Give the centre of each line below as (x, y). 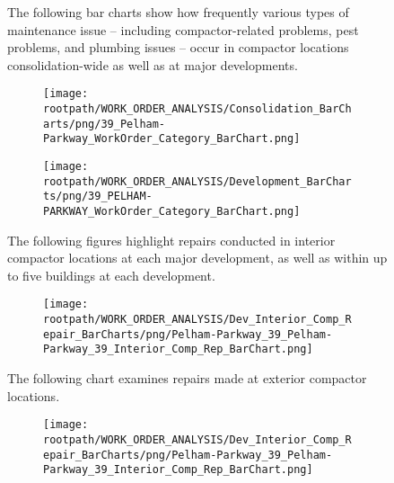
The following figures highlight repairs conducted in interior (171, 240)
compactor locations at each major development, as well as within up (197, 258)
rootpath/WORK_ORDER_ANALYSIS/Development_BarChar (197, 181)
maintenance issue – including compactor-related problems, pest (183, 29)
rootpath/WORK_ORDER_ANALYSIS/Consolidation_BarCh (197, 109)
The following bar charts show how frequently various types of (178, 12)
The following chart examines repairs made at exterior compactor (187, 378)
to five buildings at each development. (111, 275)
